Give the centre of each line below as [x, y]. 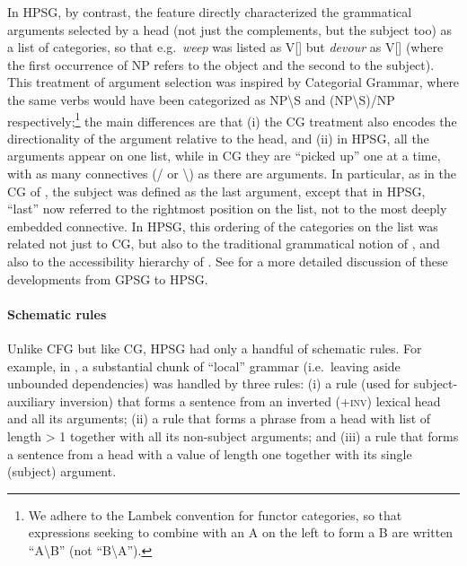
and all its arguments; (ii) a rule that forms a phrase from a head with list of [219, 418]
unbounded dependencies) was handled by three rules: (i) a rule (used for [209, 383]
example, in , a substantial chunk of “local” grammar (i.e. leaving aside [204, 366]
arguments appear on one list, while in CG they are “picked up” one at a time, [224, 156]
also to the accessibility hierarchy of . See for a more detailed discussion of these [228, 261]
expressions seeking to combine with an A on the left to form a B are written [241, 532]
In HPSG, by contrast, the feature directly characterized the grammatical [210, 12]
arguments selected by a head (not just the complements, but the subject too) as [230, 29]
